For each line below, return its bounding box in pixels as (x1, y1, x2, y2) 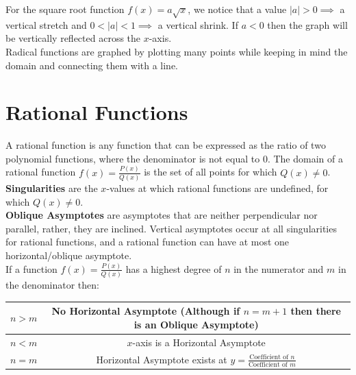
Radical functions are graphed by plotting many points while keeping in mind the (5, 44, 348, 58)
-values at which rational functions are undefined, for (106, 181, 329, 195)
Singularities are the (5, 181, 98, 195)
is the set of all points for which (144, 165, 277, 179)
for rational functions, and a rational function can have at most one (5, 234, 290, 249)
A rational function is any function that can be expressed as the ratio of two (5, 138, 326, 152)
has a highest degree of (125, 261, 222, 276)
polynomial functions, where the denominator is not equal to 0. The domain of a (5, 151, 343, 165)
